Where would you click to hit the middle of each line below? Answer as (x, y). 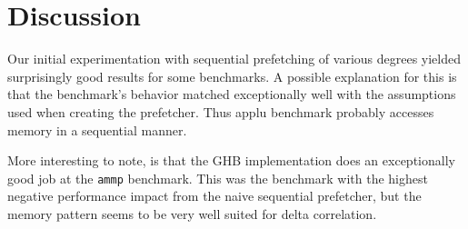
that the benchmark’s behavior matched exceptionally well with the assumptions (232, 94)
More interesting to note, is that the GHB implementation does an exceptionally (231, 160)
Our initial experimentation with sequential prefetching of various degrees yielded (234, 59)
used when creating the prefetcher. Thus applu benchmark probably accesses (221, 111)
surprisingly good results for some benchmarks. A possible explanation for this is (232, 76)
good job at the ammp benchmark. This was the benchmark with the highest (218, 178)
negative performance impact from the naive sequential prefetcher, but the (214, 196)
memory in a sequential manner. (97, 129)
